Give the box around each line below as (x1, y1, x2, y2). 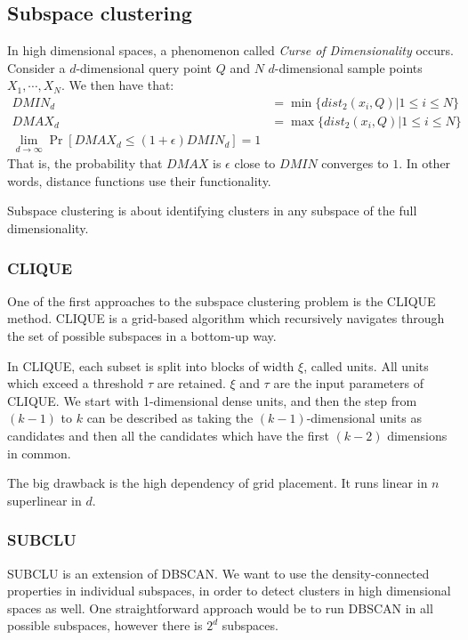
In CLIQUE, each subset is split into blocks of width (7, 356, 295, 375)
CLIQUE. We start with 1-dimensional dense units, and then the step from (7, 391, 417, 409)
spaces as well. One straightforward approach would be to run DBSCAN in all (7, 598, 433, 617)
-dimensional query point (76, 58, 212, 77)
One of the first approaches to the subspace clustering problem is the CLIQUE (7, 291, 436, 310)
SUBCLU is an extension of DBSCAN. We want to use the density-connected (7, 563, 430, 582)
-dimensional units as (306, 409, 423, 427)
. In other (399, 154, 451, 173)
